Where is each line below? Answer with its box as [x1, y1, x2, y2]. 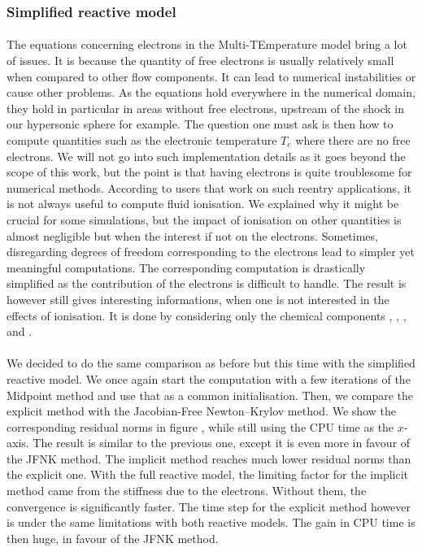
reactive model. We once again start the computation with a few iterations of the [7, 370, 411, 387]
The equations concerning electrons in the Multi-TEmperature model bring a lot [7, 36, 407, 53]
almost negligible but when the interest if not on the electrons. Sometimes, [7, 227, 378, 244]
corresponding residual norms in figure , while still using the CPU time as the [7, 418, 394, 435]
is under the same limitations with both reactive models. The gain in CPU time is [7, 514, 415, 531]
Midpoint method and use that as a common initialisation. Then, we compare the [7, 386, 413, 403]
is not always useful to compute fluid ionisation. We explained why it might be [7, 195, 399, 212]
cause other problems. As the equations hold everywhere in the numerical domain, [7, 84, 415, 101]
